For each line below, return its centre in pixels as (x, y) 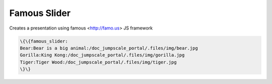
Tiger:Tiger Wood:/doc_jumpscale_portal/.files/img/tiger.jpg (98, 62)
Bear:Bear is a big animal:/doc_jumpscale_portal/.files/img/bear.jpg (109, 48)
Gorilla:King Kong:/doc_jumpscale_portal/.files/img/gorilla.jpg (102, 55)
